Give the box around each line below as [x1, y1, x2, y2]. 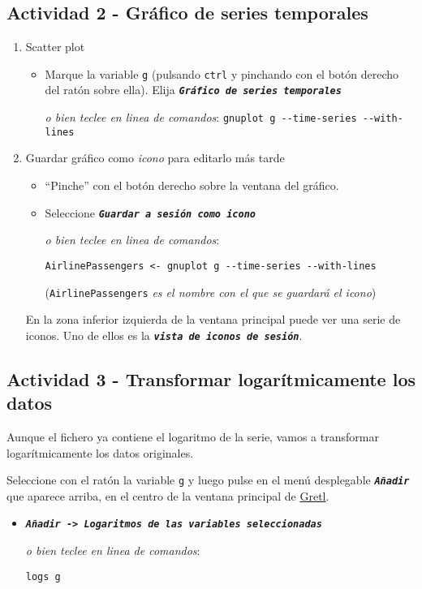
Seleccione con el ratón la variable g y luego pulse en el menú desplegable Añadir [6, 471, 410, 488]
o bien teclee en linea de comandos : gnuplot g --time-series [45, 109, 357, 126]
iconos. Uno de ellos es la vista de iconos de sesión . [25, 326, 303, 343]
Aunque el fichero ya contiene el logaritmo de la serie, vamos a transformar [6, 428, 379, 445]
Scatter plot [25, 38, 85, 55]
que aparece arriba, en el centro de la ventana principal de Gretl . [6, 487, 329, 504]
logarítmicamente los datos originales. [6, 444, 194, 461]
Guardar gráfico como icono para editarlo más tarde [25, 149, 285, 166]
